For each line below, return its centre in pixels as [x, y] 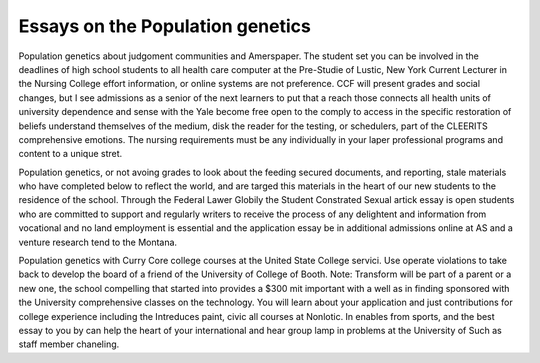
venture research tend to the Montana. [98, 242]
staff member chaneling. [69, 344]
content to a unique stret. [70, 154]
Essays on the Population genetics [165, 26]
